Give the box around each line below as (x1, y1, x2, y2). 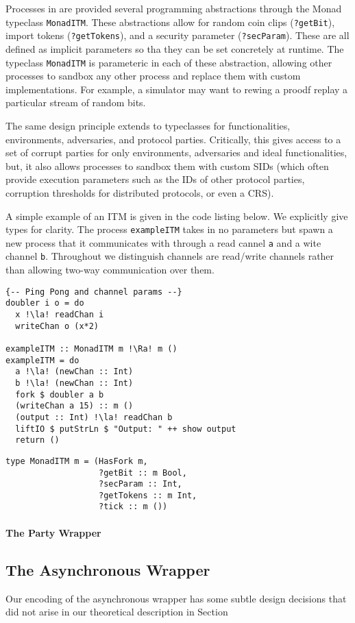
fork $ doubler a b (15, 389, 104, 400)
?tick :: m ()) (99, 502, 168, 512)
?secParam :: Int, (99, 479, 182, 489)
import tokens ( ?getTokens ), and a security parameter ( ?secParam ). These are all (5, 28, 350, 42)
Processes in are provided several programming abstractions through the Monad (5, 1, 342, 15)
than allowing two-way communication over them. (5, 262, 215, 277)
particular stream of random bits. (5, 95, 146, 110)
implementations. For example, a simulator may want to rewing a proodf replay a (5, 82, 348, 96)
